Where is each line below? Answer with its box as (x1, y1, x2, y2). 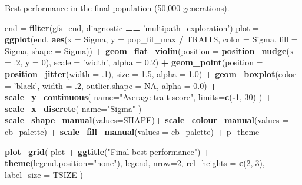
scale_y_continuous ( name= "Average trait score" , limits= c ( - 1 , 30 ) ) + (5, 91, 273, 103)
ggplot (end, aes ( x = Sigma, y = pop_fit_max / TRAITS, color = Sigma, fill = (5, 33, 298, 45)
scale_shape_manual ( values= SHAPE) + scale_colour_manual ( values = (5, 114, 289, 126)
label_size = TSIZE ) (5, 168, 83, 180)
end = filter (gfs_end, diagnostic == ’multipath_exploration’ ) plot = (5, 21, 259, 34)
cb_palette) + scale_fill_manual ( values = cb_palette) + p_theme (5, 125, 260, 137)
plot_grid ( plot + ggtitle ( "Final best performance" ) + (5, 145, 211, 157)
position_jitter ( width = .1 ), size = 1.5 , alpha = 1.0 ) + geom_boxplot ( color (5, 67, 296, 80)
